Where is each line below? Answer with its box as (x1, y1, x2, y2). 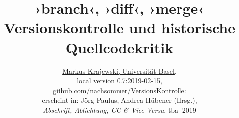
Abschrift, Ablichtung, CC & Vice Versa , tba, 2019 (43, 104, 196, 115)
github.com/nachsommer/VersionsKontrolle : (53, 85, 186, 95)
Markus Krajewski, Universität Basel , (62, 65, 177, 76)
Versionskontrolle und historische (4, 17, 235, 38)
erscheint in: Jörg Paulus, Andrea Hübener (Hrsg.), (42, 95, 197, 105)
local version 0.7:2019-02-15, (77, 75, 162, 86)
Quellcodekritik (65, 37, 174, 57)
